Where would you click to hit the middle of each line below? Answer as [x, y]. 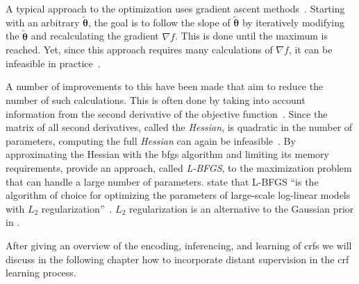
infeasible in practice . [53, 63]
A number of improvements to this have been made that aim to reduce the [165, 86]
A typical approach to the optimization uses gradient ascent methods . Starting [175, 8]
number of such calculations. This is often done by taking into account [156, 100]
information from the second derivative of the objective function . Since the [167, 113]
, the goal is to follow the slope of [159, 22]
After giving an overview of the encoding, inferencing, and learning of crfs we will [179, 245]
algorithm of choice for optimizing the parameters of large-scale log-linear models [178, 195]
